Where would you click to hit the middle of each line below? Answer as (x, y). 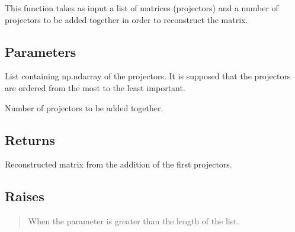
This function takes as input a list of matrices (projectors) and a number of (142, 8)
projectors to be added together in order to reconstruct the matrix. (126, 19)
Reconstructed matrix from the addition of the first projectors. (118, 164)
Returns (30, 139)
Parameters (41, 51)
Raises (25, 196)
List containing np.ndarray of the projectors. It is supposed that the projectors (148, 76)
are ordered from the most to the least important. (95, 87)
